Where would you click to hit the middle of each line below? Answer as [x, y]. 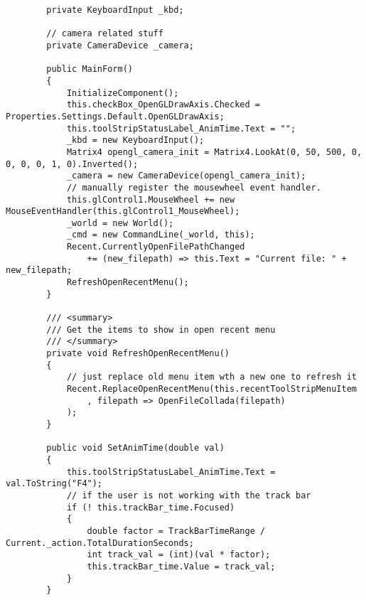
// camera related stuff [105, 34]
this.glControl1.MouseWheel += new [151, 199]
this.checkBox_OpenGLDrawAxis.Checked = [163, 105]
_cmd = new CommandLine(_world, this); [161, 235]
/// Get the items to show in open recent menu [161, 330]
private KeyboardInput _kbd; [115, 10]
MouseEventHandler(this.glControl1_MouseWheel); [123, 211]
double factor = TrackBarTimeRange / [176, 531]
